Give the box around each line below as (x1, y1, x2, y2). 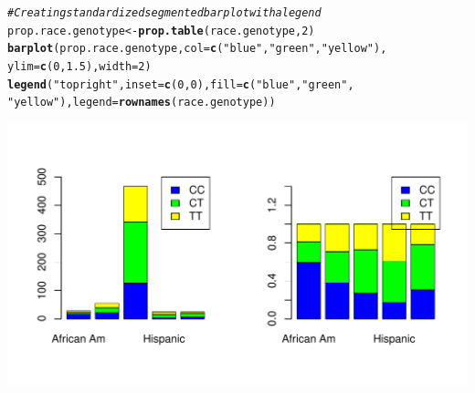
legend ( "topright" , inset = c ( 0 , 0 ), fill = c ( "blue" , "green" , (7, 78, 354, 91)
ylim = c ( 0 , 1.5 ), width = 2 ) (7, 59, 152, 73)
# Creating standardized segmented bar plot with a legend (7, 6, 322, 19)
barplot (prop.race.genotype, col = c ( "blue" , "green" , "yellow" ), (7, 42, 387, 56)
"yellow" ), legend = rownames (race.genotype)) (7, 96, 276, 109)
